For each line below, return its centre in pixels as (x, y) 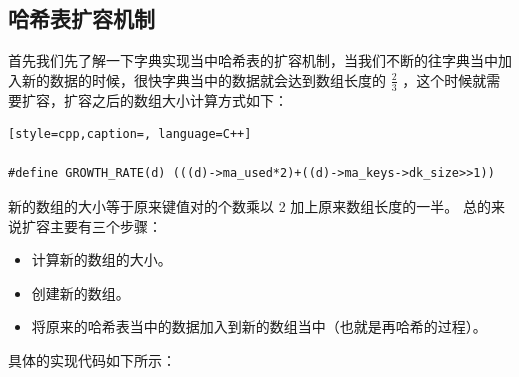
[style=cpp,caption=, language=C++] (130, 134)
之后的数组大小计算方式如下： (189, 99)
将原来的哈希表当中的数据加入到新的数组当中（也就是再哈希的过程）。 (259, 326)
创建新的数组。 (80, 292)
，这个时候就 (444, 79)
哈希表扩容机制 (81, 18)
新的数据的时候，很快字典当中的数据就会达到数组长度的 (203, 79)
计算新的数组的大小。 (101, 259)
